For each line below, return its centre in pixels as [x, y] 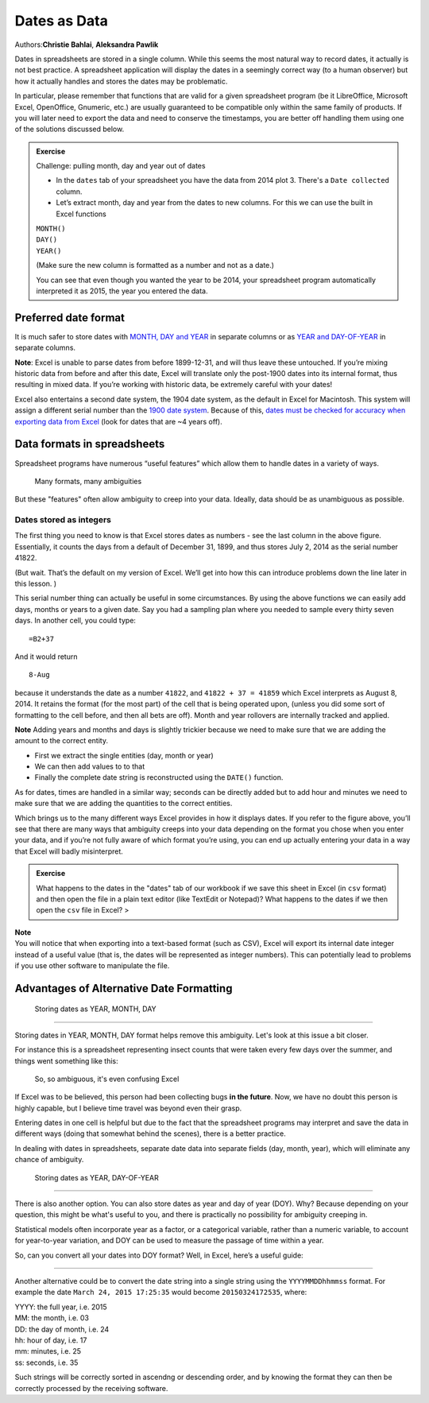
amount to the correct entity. [62, 741]
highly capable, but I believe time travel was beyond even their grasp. [128, 1108]
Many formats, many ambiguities [88, 481]
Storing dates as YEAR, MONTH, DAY [95, 1009]
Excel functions [81, 214]
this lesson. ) [36, 583]
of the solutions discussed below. [70, 129]
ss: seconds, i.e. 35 [46, 1362]
